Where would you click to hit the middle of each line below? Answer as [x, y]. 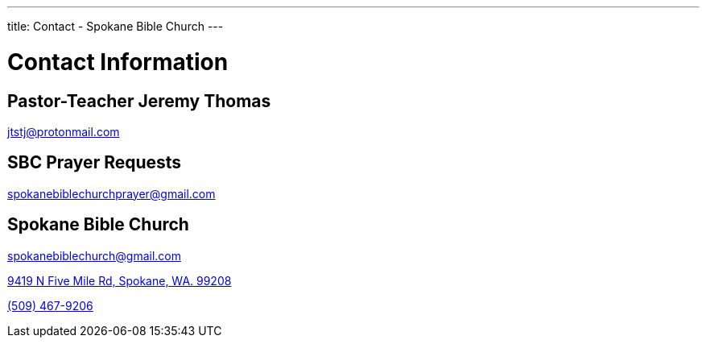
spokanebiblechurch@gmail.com [94, 255]
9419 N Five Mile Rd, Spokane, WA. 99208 [120, 280]
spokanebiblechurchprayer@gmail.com [111, 193]
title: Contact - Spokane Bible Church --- [116, 26]
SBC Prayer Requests [95, 163]
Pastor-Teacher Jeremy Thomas [139, 101]
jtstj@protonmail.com [64, 131]
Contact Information [118, 62]
